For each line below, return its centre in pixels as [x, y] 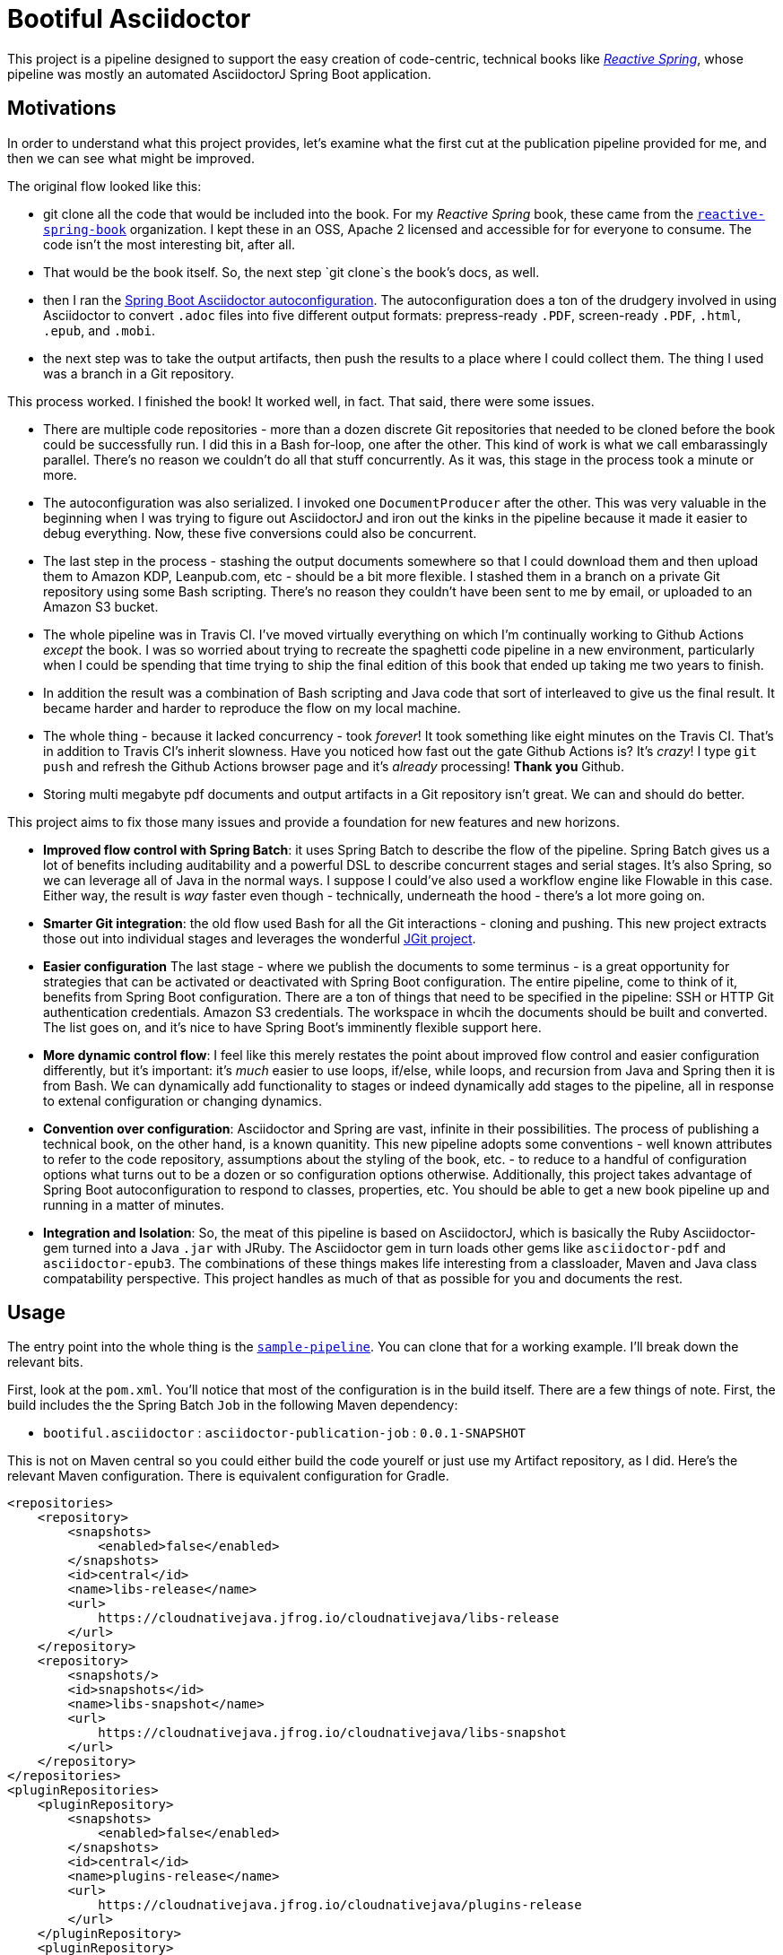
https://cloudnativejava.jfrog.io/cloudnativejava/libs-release [329, 1618]
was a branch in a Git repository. [139, 373]
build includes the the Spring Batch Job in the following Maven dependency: [233, 1405]
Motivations [62, 109]
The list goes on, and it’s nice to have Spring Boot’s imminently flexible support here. [292, 1027]
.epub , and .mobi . [99, 330]
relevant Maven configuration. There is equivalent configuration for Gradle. [228, 1476]
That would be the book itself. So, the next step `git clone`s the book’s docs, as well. [291, 272]
